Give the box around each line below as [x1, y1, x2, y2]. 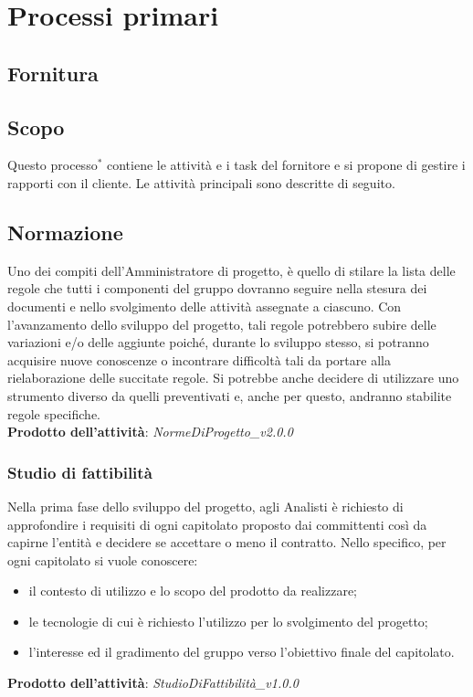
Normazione [7, 217, 123, 246]
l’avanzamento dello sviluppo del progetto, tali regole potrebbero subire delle [7, 314, 436, 333]
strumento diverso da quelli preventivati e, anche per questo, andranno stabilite [7, 385, 452, 405]
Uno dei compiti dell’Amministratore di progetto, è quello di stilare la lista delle [7, 260, 456, 280]
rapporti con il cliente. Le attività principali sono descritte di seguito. [7, 173, 395, 192]
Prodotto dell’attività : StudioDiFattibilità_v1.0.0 [7, 673, 299, 692]
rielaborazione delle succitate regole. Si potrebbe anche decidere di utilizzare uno [7, 368, 459, 387]
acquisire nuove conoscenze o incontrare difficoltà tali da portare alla [7, 350, 391, 369]
